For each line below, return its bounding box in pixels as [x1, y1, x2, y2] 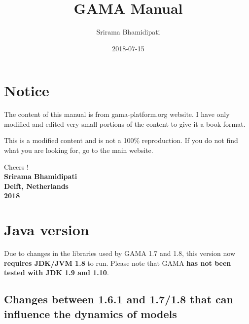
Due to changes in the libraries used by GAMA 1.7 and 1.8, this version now [4, 248, 236, 258]
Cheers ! [4, 161, 29, 172]
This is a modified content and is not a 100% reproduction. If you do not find [4, 135, 238, 145]
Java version [4, 219, 89, 240]
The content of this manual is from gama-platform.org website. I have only [4, 109, 230, 119]
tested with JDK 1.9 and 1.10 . [4, 267, 109, 278]
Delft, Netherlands [4, 180, 69, 191]
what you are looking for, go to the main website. [4, 145, 153, 155]
